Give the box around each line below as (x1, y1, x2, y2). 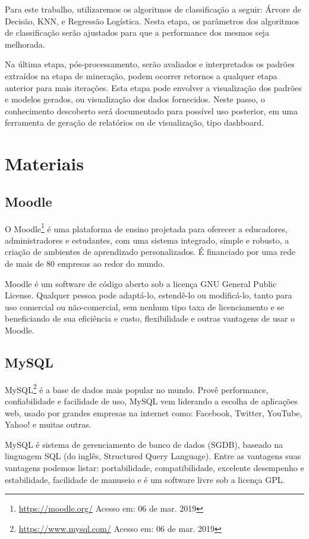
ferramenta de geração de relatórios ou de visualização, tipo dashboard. (5, 116, 264, 129)
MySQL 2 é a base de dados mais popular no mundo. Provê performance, (5, 381, 269, 395)
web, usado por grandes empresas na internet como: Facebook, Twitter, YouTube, (5, 406, 302, 419)
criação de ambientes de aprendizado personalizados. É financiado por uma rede (5, 245, 296, 258)
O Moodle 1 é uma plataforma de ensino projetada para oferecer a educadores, (5, 220, 288, 235)
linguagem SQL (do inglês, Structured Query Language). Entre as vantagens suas (5, 450, 301, 462)
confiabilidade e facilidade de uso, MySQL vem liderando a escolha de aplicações (5, 394, 298, 407)
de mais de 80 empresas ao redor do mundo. (5, 257, 165, 269)
